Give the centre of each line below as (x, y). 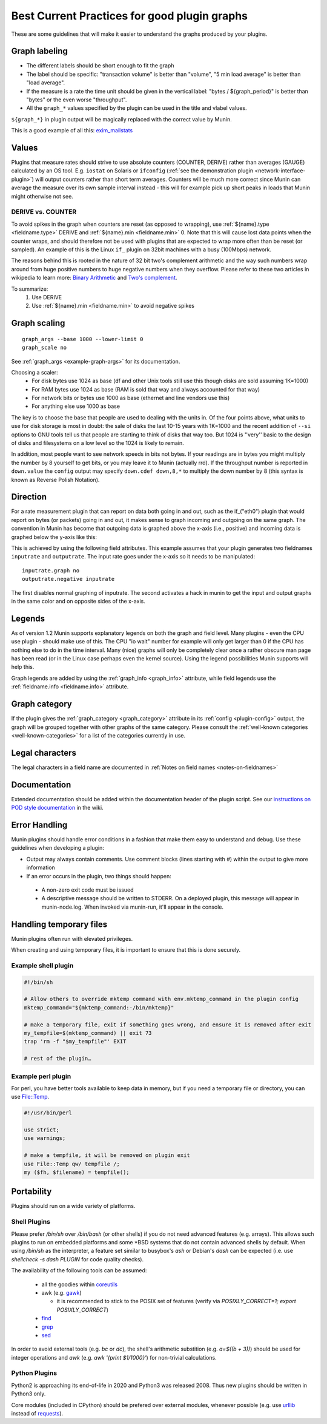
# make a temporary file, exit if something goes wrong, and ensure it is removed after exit (168, 1025)
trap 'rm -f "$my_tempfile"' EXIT (75, 1042)
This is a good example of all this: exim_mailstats (72, 131)
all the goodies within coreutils (80, 1284)
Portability (31, 1192)
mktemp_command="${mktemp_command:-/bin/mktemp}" (99, 1007)
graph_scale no (45, 348)
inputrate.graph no (51, 570)
